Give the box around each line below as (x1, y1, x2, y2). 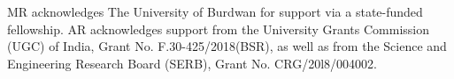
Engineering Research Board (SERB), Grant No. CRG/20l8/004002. (7, 54, 377, 72)
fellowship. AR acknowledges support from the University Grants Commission (7, 19, 429, 38)
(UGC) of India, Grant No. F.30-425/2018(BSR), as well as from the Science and (7, 37, 447, 55)
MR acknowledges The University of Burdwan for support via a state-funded (7, 3, 423, 20)
